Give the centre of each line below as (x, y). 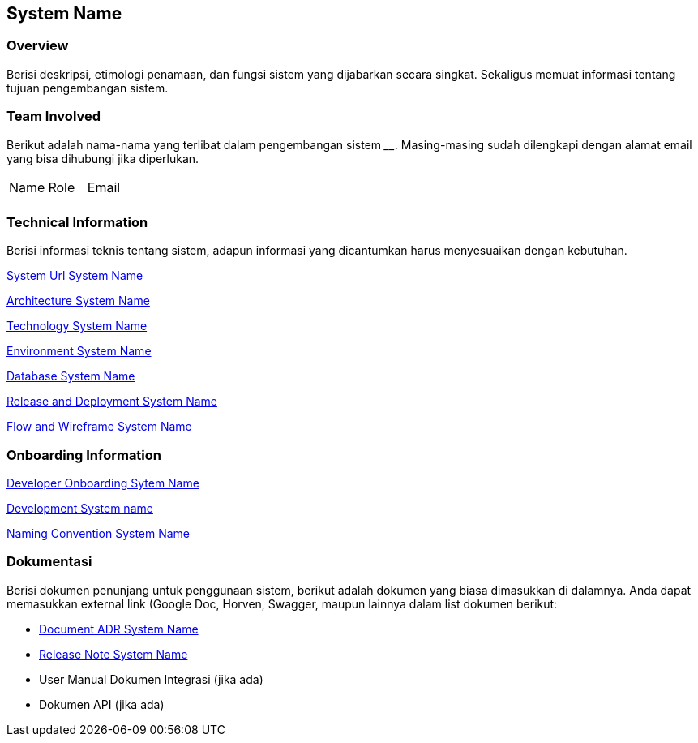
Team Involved (54, 116)
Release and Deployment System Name (112, 402)
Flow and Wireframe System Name (99, 427)
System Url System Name (75, 276)
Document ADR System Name (119, 629)
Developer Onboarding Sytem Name (103, 483)
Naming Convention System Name (98, 534)
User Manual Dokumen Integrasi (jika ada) (151, 679)
